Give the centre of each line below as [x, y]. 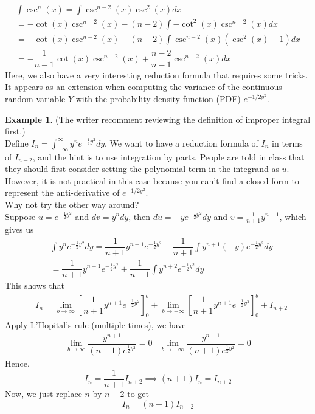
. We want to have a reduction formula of [182, 143]
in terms [287, 143]
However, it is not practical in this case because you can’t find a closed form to [152, 180]
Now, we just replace [43, 394]
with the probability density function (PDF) [158, 98]
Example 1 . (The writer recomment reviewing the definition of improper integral [158, 119]
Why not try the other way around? [72, 204]
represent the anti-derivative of [62, 192]
